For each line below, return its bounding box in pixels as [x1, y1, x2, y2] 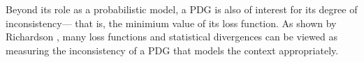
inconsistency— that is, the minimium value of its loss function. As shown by [6, 15, 337, 30]
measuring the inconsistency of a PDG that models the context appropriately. [6, 42, 339, 57]
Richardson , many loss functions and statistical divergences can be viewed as [6, 29, 337, 44]
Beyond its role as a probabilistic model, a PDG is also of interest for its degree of [6, 2, 358, 16]
